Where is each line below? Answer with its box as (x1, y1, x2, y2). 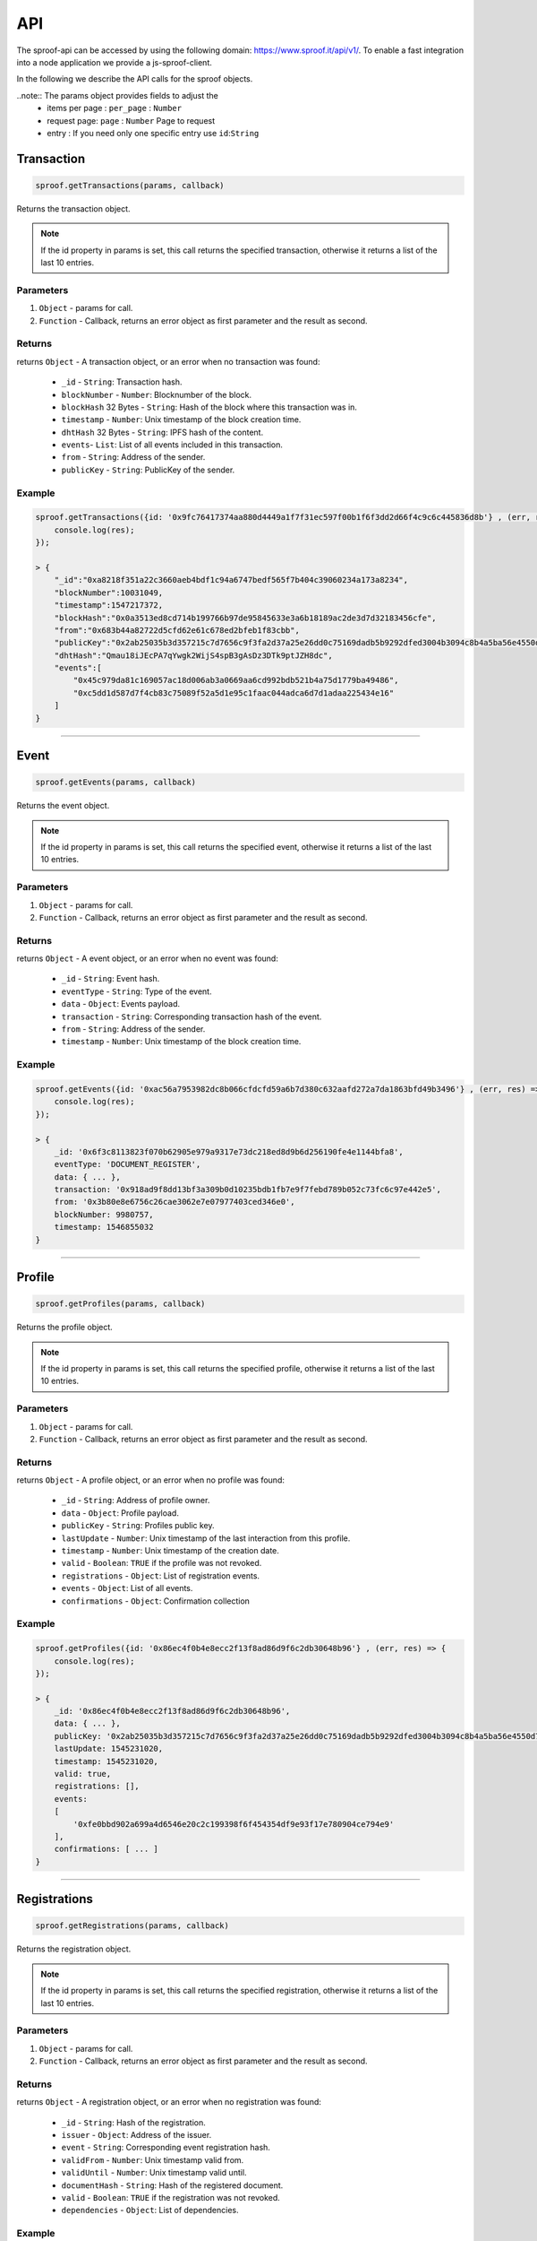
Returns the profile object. (16, 1322, 114, 1333)
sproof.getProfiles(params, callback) (35, 1299, 206, 1309)
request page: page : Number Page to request (47, 115, 216, 125)
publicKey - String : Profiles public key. (61, 1520, 215, 1531)
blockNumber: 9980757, (54, 1209, 154, 1219)
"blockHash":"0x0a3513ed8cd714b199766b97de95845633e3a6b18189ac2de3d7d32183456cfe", (54, 612, 438, 623)
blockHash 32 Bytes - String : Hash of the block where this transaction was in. (61, 402, 358, 412)
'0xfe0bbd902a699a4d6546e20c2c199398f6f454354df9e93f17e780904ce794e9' (72, 1819, 395, 1829)
